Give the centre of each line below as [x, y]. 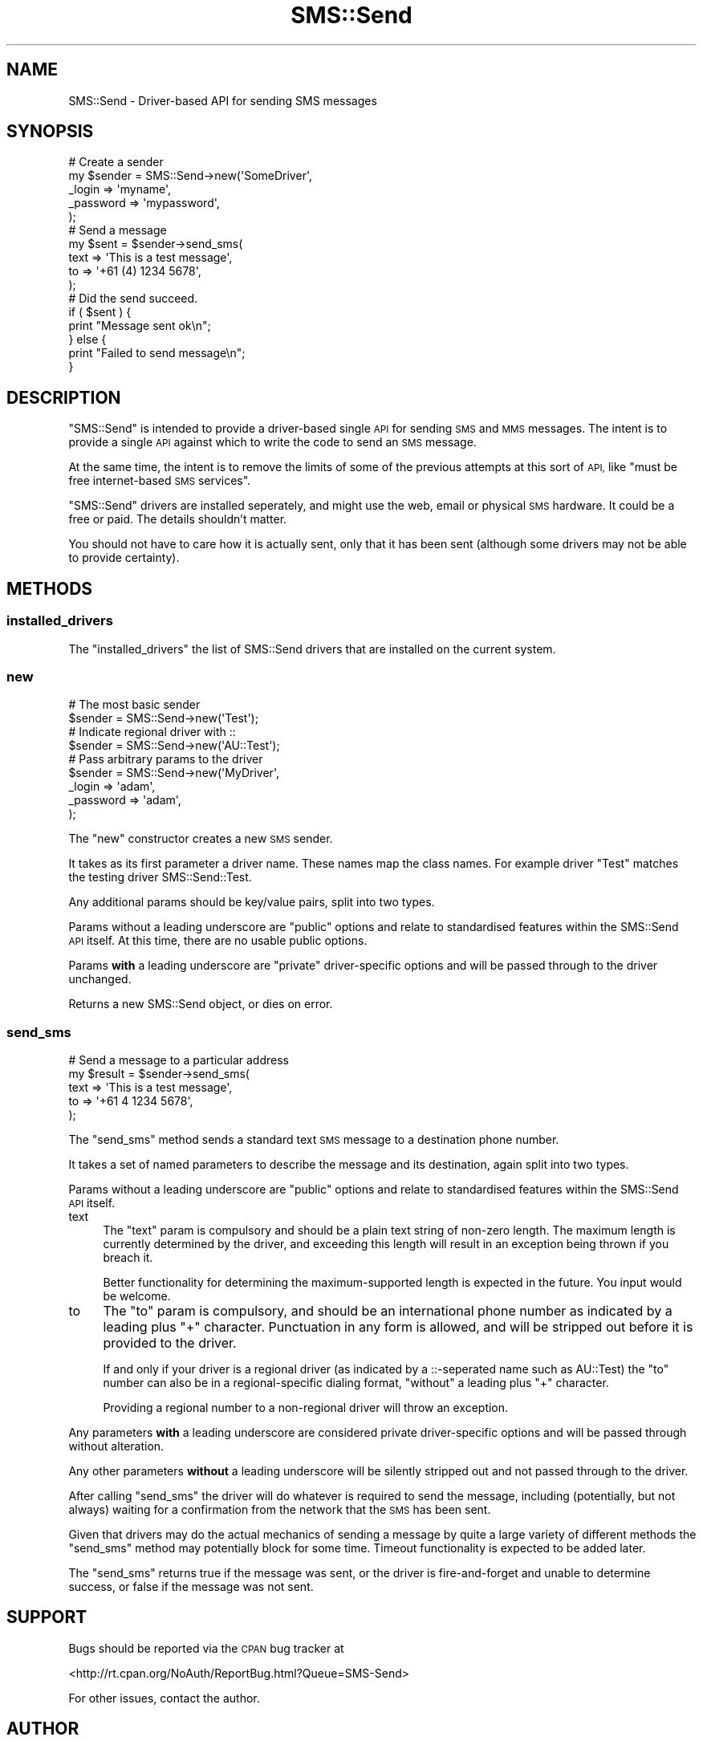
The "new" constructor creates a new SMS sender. [201, 839]
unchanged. [100, 979]
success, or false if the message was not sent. [191, 1586]
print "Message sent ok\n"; [140, 326]
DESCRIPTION [64, 397]
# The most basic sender [134, 705]
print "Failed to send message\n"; [157, 353]
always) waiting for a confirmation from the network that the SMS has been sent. [280, 1509]
